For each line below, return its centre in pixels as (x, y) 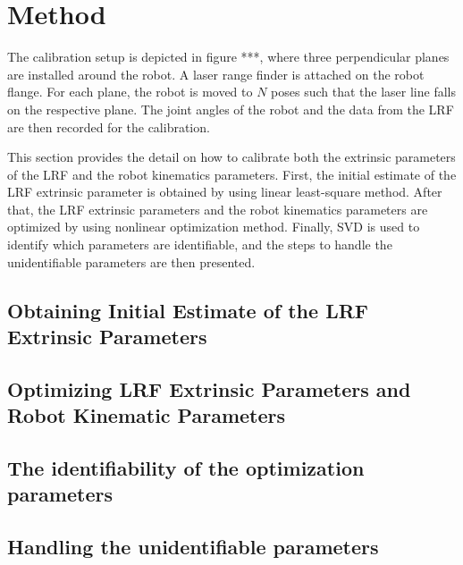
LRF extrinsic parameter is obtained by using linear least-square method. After (225, 192)
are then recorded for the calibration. (109, 126)
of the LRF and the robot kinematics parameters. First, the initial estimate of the (232, 174)
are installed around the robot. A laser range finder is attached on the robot (216, 74)
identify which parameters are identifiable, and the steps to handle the (200, 245)
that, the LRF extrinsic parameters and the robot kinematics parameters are (218, 209)
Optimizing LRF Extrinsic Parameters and (209, 388)
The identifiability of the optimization (186, 467)
